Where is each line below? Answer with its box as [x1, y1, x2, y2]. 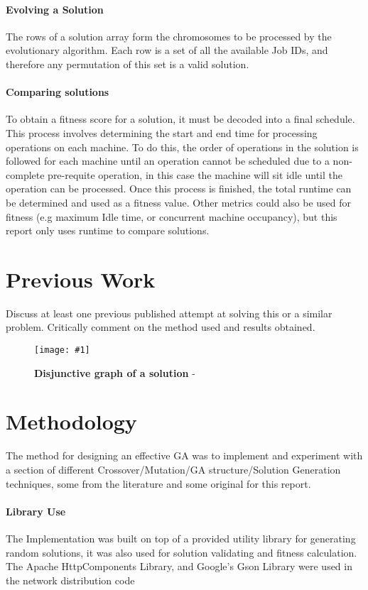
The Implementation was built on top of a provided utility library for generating [6, 530, 356, 545]
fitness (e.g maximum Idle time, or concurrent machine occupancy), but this [6, 209, 337, 224]
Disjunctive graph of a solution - [34, 365, 195, 380]
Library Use [6, 503, 66, 518]
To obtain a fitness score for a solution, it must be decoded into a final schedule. [6, 111, 355, 126]
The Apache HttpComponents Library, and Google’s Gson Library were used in [6, 559, 352, 574]
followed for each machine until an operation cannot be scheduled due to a [6, 153, 330, 168]
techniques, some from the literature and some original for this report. [6, 476, 311, 491]
